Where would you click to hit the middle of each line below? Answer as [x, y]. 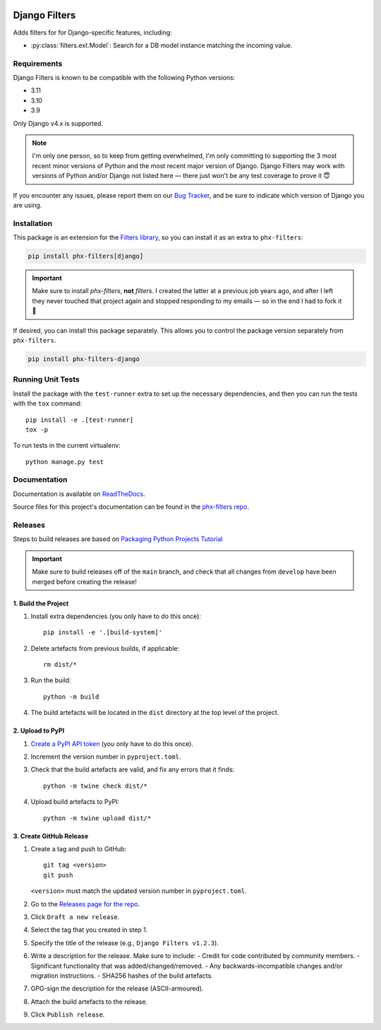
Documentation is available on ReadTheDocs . [79, 494]
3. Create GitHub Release [50, 836]
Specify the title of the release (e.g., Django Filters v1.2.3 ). [125, 942]
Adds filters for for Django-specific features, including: [92, 32]
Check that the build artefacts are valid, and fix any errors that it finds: [133, 769]
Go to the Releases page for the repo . [85, 904]
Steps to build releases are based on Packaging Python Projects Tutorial [118, 539]
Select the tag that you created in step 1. [89, 930]
